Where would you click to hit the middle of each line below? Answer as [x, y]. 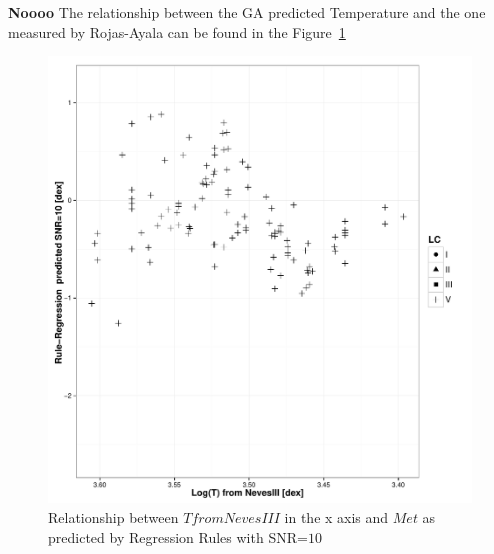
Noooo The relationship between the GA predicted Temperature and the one [247, 12]
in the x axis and [336, 516]
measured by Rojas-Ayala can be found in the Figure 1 [177, 31]
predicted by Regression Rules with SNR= [178, 536]
